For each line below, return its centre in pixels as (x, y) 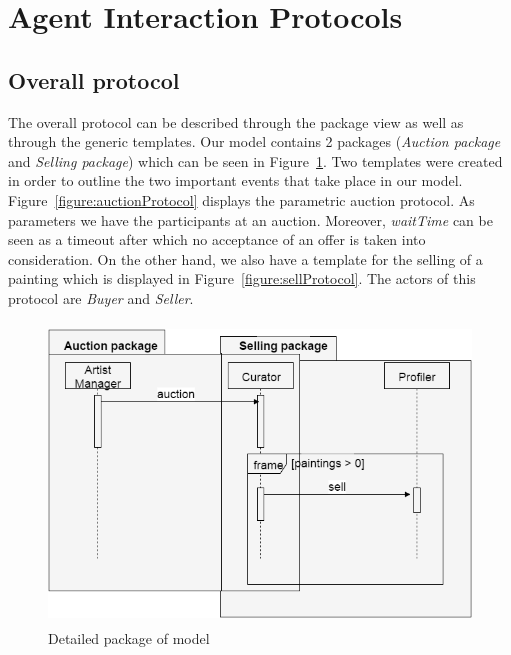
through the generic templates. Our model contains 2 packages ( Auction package (254, 141)
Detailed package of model (129, 638)
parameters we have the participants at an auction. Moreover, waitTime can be (250, 219)
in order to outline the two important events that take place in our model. (235, 180)
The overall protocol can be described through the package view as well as (236, 121)
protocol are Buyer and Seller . (101, 297)
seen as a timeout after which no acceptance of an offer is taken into (217, 239)
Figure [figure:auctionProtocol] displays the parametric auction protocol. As (241, 199)
